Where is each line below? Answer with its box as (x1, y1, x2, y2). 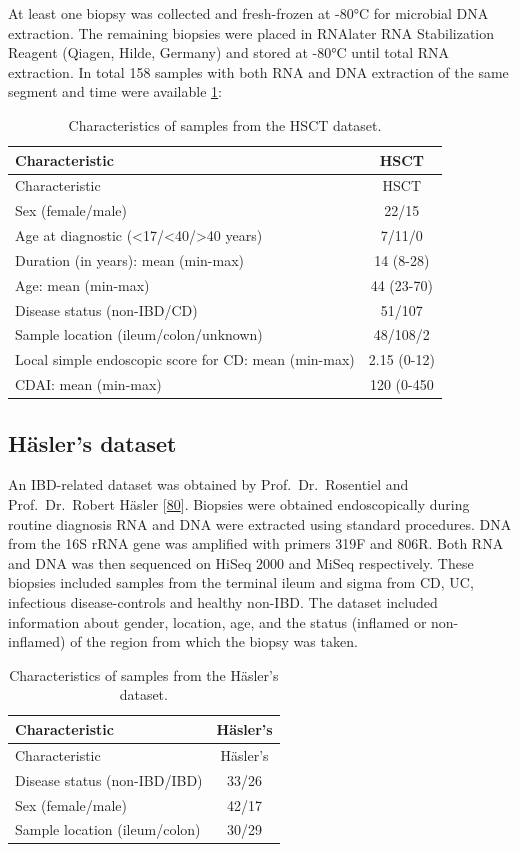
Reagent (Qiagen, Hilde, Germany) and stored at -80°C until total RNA (8, 42, 450, 63)
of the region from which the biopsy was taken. (70, 631, 358, 652)
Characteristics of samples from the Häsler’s (9, 664, 279, 685)
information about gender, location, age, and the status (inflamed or (8, 611, 427, 632)
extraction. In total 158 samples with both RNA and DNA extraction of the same (8, 61, 509, 82)
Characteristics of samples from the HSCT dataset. (68, 114, 382, 135)
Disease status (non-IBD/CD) (15, 299, 198, 320)
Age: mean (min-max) (15, 274, 150, 295)
